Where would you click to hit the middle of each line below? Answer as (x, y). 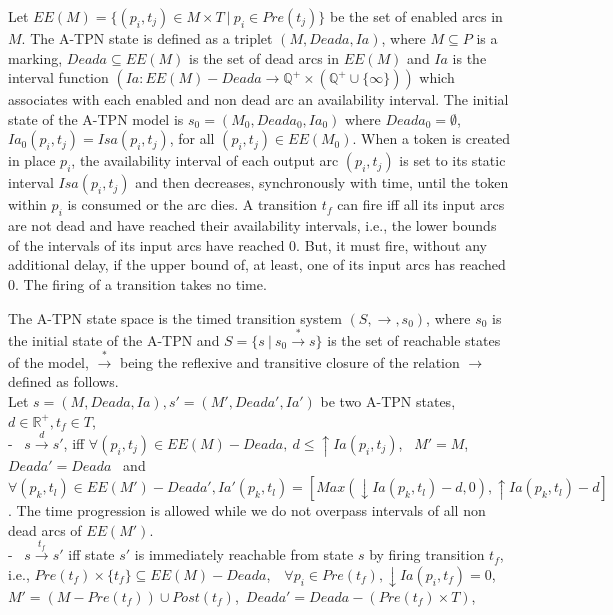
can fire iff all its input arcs (421, 204)
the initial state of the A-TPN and (114, 339)
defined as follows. (63, 381)
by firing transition (427, 554)
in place (32, 160)
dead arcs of (45, 529)
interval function (58, 77)
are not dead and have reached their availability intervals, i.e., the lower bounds (252, 225)
